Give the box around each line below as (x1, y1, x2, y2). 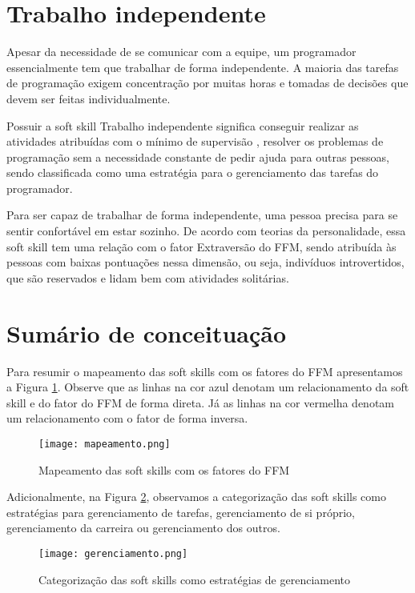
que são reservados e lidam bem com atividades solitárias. (6, 269, 289, 286)
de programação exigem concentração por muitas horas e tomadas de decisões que (6, 74, 409, 91)
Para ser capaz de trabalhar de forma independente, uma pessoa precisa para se (6, 206, 398, 223)
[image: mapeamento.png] (38, 438, 171, 450)
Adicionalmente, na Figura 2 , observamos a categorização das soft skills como (6, 488, 386, 505)
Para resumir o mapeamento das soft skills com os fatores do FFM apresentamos (6, 363, 403, 379)
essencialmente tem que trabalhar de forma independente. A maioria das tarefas (6, 58, 399, 75)
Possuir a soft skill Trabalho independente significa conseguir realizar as (6, 117, 359, 134)
